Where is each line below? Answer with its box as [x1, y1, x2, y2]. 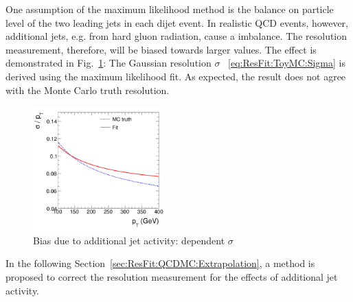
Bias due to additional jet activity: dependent [33, 233, 225, 247]
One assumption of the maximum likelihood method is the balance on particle [5, 2, 334, 16]
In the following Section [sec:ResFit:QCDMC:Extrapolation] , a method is [5, 256, 315, 270]
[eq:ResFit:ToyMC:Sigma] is [228, 56, 346, 70]
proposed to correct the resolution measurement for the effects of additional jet [5, 270, 338, 284]
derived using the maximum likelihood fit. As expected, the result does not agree [5, 69, 346, 83]
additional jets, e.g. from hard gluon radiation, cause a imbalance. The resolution [5, 29, 348, 43]
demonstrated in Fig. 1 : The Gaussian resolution [5, 56, 212, 70]
